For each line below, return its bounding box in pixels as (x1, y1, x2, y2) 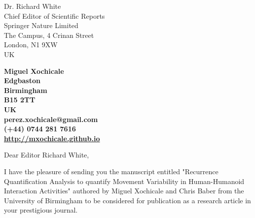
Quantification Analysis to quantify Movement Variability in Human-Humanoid (4, 176, 245, 186)
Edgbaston (4, 75, 40, 86)
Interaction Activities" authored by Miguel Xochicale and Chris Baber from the (4, 186, 244, 196)
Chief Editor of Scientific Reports (4, 10, 105, 21)
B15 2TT (4, 94, 36, 105)
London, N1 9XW (4, 39, 58, 50)
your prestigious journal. (4, 205, 78, 215)
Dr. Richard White (4, 1, 61, 11)
